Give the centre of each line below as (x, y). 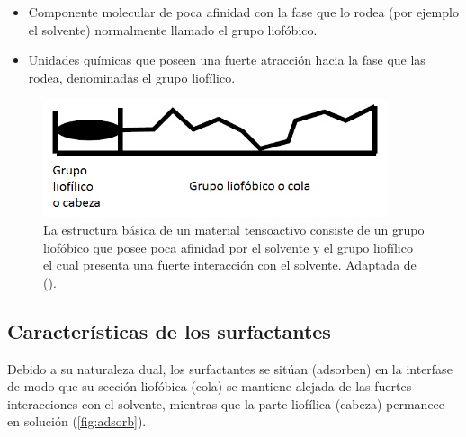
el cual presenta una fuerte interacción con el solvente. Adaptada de (230, 265)
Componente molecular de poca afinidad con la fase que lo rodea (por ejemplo (243, 12)
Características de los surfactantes (169, 330)
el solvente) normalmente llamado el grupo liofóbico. (173, 29)
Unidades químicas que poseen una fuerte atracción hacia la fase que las (227, 60)
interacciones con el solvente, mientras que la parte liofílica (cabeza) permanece (226, 403)
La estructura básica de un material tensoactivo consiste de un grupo (234, 230)
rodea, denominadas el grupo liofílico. (132, 77)
